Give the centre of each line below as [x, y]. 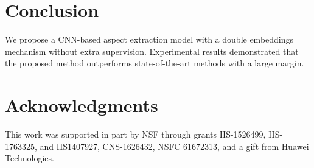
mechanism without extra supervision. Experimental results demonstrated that [152, 51]
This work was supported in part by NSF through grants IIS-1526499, [135, 134]
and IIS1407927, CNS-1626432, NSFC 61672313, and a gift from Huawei [174, 146]
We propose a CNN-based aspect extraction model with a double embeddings [149, 39]
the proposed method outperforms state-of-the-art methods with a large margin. [155, 63]
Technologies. [30, 158]
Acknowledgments [82, 105]
